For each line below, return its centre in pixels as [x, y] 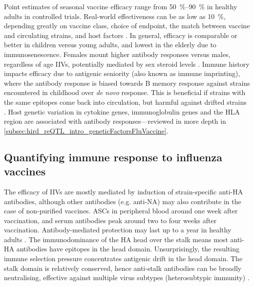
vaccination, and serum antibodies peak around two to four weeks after [110, 220]
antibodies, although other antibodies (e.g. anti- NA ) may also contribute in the [123, 201]
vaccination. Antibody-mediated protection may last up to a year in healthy [118, 230]
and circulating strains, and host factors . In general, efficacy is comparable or [121, 35]
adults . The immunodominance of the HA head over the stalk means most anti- [124, 239]
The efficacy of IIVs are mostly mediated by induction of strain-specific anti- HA [124, 191]
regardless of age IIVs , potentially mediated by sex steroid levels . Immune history [127, 64]
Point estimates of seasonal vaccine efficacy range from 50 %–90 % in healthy [121, 6]
